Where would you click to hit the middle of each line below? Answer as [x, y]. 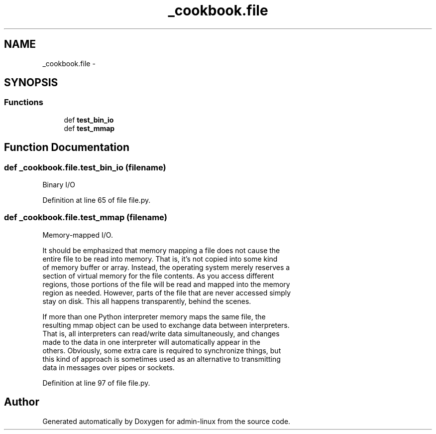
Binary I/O [59, 185]
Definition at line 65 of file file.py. [97, 200]
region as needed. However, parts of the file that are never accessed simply [167, 292]
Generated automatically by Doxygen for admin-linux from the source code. [166, 421]
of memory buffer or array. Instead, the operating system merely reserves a [166, 267]
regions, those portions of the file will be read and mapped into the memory [166, 284]
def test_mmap [89, 128]
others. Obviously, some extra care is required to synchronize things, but [162, 350]
